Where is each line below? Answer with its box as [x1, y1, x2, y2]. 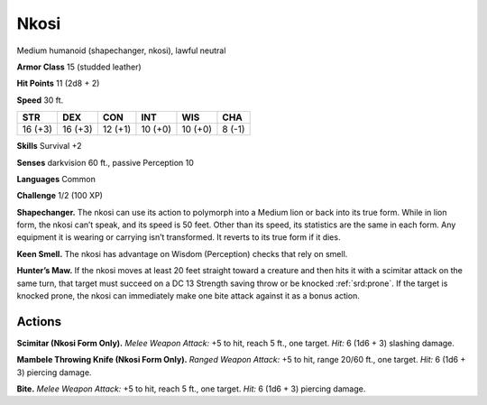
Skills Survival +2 [16, 141, 82, 152]
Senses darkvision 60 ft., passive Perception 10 [16, 157, 194, 168]
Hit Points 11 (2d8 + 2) [16, 78, 100, 89]
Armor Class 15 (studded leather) [16, 61, 142, 72]
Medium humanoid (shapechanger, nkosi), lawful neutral [16, 45, 226, 56]
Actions [16, 314, 62, 329]
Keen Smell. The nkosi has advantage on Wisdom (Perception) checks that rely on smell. [16, 248, 348, 259]
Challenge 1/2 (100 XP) [16, 190, 104, 201]
